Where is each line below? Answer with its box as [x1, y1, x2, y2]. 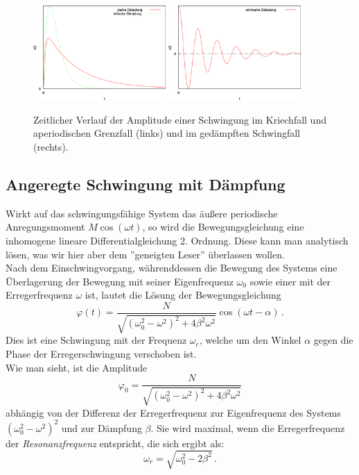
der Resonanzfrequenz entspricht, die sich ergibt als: [6, 435, 225, 450]
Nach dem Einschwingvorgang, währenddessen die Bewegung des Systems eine [6, 260, 338, 275]
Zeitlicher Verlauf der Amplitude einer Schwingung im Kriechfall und [33, 112, 326, 126]
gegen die [313, 333, 353, 347]
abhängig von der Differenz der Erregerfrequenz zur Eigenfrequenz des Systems [6, 405, 341, 419]
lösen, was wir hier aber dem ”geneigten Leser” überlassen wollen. [6, 247, 285, 261]
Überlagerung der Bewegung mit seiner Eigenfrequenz [6, 274, 234, 288]
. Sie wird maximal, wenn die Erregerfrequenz [150, 420, 345, 435]
